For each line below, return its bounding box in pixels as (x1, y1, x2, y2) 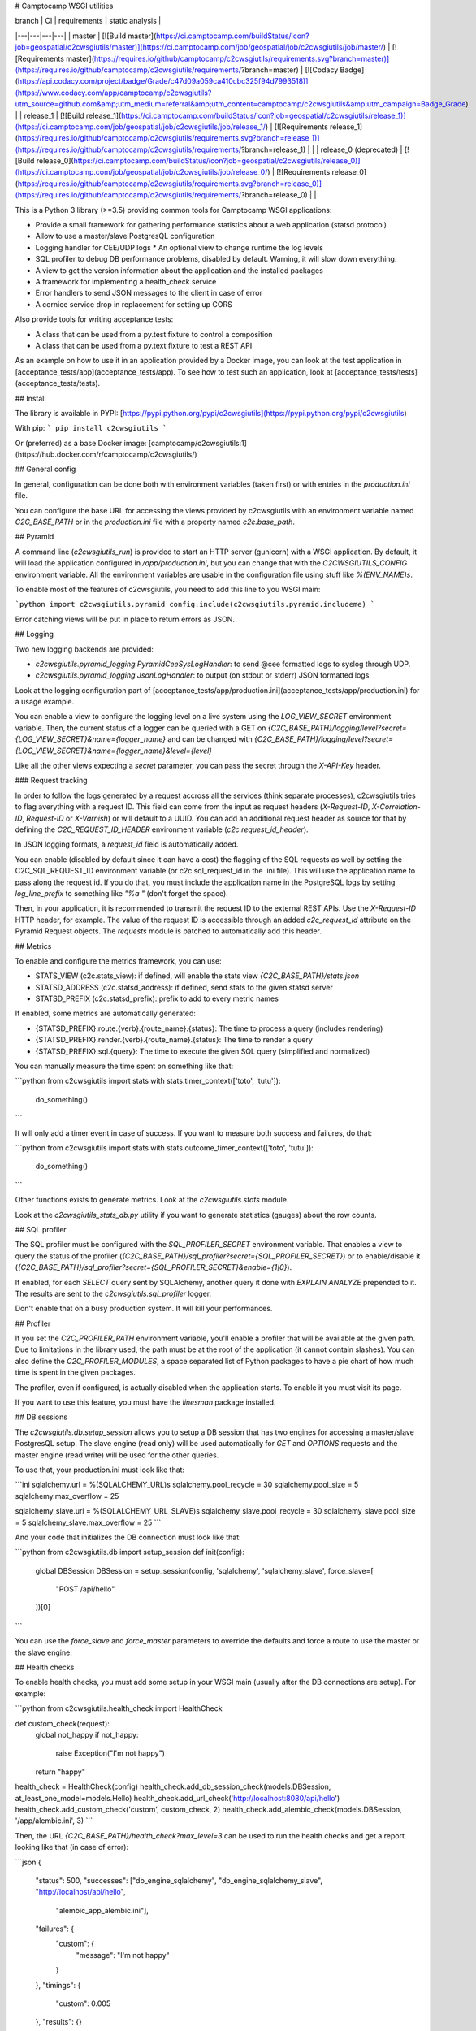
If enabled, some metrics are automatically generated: (15, 1008, 197, 1019)
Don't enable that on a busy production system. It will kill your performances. (15, 1304, 273, 1314)
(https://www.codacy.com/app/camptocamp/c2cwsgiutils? (15, 88, 212, 97)
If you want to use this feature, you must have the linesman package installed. (15, 1397, 276, 1407)
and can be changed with (167, 734, 253, 744)
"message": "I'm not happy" (76, 1950, 170, 1960)
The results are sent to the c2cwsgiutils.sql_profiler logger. (15, 1288, 212, 1298)
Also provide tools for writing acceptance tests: (15, 314, 174, 324)
